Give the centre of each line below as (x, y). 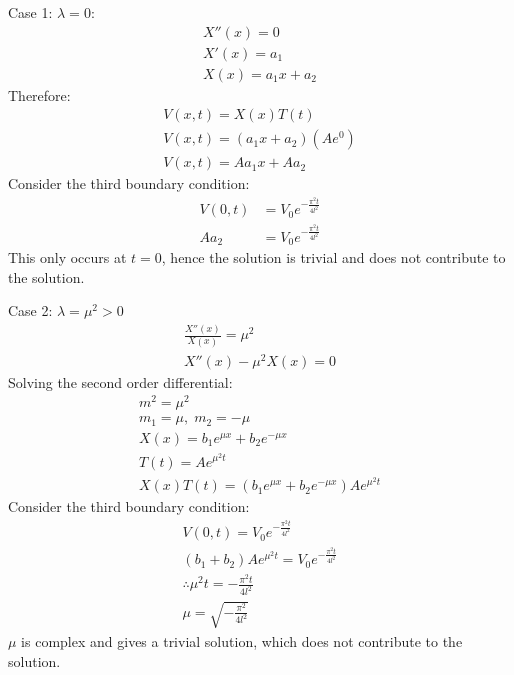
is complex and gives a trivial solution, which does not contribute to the (242, 640)
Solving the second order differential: (120, 381)
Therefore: (39, 94)
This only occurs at (67, 257)
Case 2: (30, 310)
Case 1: (30, 12)
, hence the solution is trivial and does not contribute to (333, 257)
